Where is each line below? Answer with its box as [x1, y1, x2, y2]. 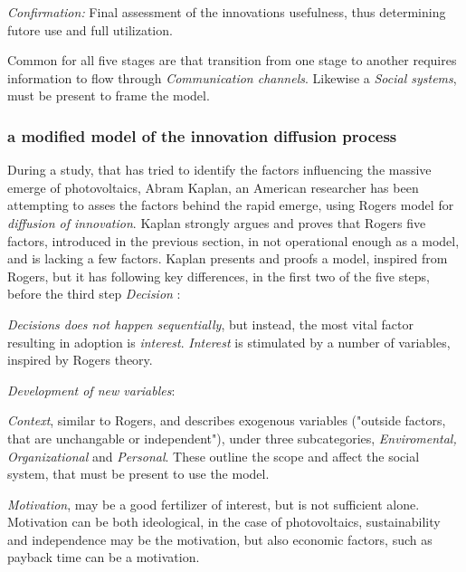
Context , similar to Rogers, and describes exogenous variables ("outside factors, [7, 411, 446, 430]
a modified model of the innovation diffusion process [7, 124, 397, 147]
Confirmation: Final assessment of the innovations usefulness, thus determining [7, 3, 446, 21]
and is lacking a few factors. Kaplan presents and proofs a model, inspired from [7, 249, 448, 268]
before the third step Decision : [7, 284, 181, 303]
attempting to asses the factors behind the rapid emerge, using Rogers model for [7, 195, 454, 214]
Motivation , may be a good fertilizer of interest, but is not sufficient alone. [7, 494, 420, 513]
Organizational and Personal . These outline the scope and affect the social [7, 446, 420, 465]
